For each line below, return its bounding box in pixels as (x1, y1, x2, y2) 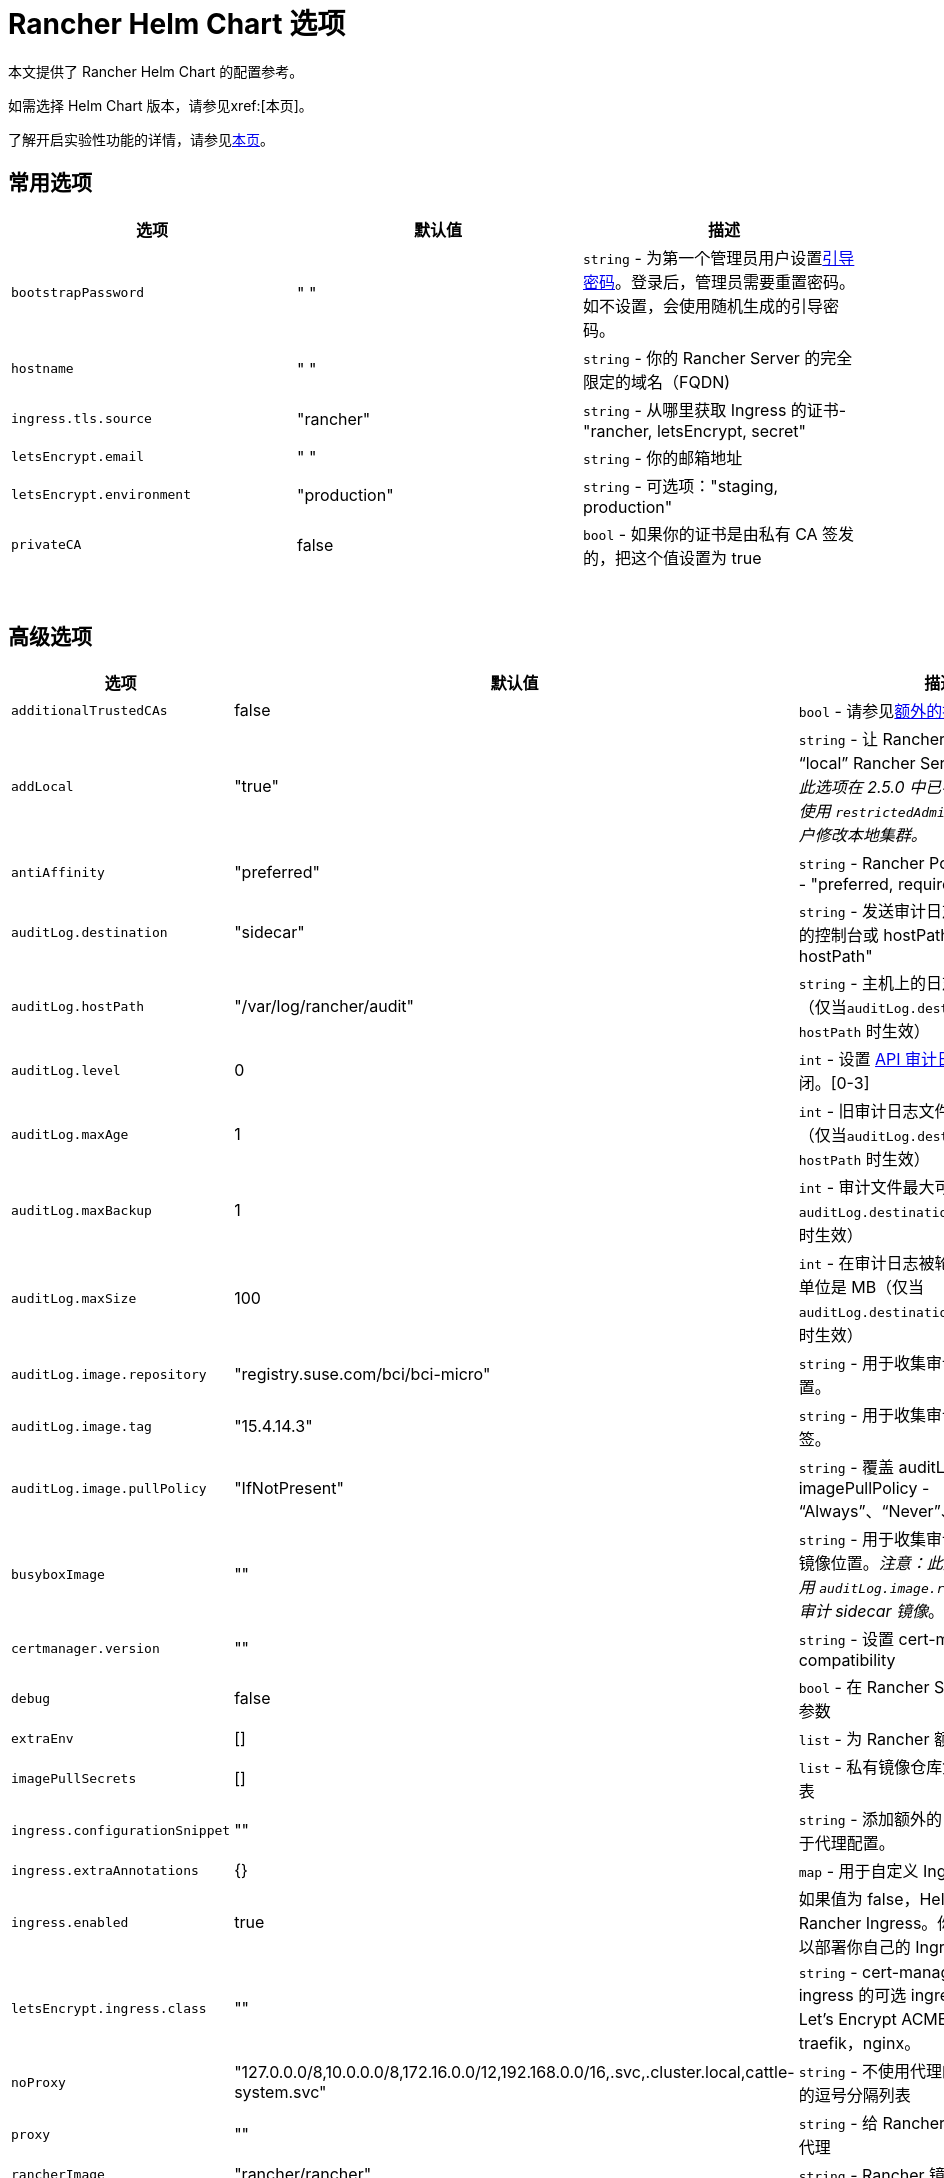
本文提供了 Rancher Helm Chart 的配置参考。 (8, 62, 304, 80)
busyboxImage (11, 1566, 105, 1582)
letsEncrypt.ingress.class (11, 2000, 207, 2016)
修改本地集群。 (814, 825, 927, 846)
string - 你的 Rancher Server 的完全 (582, 347, 853, 368)
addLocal (11, 778, 74, 794)
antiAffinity (11, 864, 105, 880)
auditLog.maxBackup (11, 1202, 152, 1218)
